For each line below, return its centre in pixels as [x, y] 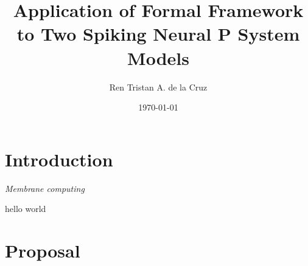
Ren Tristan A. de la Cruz [158, 87]
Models [158, 57]
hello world [26, 209]
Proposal [43, 250]
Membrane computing [45, 188]
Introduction [59, 159]
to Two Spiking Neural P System [158, 34]
